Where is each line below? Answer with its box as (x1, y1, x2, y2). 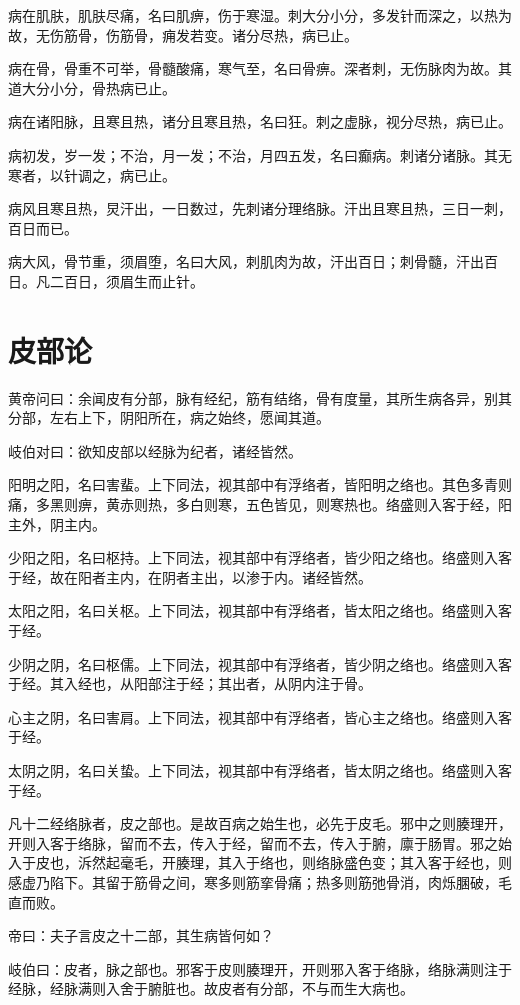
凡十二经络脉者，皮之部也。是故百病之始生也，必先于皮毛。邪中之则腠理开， (8, 813, 512, 834)
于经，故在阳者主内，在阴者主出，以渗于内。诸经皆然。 (8, 566, 372, 587)
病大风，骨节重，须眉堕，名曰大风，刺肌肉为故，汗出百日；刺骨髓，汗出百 (8, 251, 498, 272)
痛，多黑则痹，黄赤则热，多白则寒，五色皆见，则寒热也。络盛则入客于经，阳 (8, 494, 512, 515)
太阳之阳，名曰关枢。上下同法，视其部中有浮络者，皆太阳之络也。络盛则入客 (8, 600, 512, 621)
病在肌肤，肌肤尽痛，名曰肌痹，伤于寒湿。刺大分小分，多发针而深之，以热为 (8, 5, 512, 25)
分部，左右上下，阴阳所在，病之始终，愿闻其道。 (8, 407, 330, 428)
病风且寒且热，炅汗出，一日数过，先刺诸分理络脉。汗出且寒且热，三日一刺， (8, 198, 512, 219)
